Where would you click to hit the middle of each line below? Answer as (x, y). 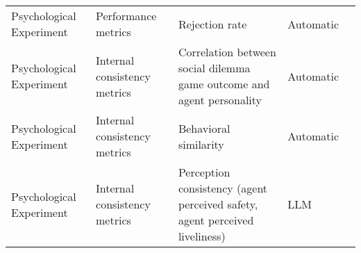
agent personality (220, 100)
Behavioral (204, 128)
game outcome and (224, 84)
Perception (204, 172)
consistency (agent (223, 188)
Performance (126, 16)
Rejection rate (212, 24)
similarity (201, 144)
